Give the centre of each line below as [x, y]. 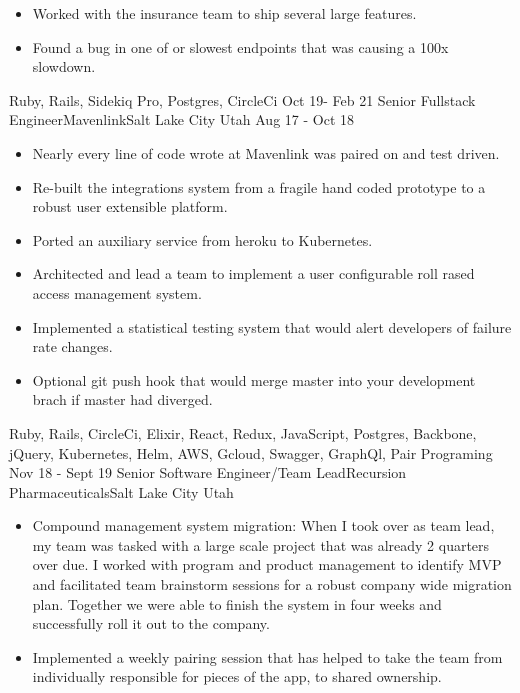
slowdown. [64, 66]
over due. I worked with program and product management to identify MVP [267, 564]
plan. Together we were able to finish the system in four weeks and [237, 603]
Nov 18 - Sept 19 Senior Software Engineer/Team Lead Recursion [208, 472]
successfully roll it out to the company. [151, 623]
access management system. [117, 292]
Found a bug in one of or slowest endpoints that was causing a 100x [240, 46]
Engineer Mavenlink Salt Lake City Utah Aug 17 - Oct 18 [182, 119]
